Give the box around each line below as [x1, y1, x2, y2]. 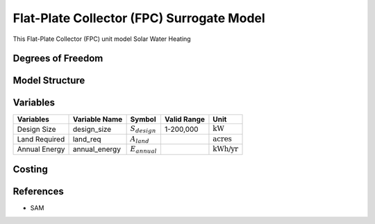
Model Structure [12, 75, 85, 87]
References [12, 186, 64, 198]
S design [130, 124, 156, 135]
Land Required [17, 135, 65, 144]
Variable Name [72, 114, 123, 124]
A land [130, 134, 149, 145]
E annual [130, 144, 158, 155]
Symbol [130, 114, 156, 124]
